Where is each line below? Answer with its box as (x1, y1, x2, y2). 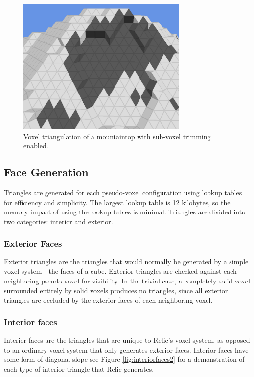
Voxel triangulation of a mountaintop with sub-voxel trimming (23, 131, 211, 141)
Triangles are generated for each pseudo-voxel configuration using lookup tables (4, 188, 242, 198)
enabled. (23, 141, 48, 151)
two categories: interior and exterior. (4, 216, 113, 227)
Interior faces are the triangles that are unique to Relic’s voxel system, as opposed (4, 335, 250, 345)
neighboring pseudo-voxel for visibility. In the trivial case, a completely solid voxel (4, 276, 250, 286)
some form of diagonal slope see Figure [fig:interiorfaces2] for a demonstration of (4, 354, 245, 364)
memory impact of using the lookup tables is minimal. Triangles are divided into (4, 207, 246, 217)
